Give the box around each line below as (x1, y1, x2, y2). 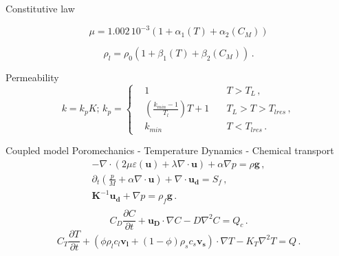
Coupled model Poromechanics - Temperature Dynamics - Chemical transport (6, 143, 334, 158)
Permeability (6, 70, 59, 85)
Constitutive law (6, 1, 75, 15)
